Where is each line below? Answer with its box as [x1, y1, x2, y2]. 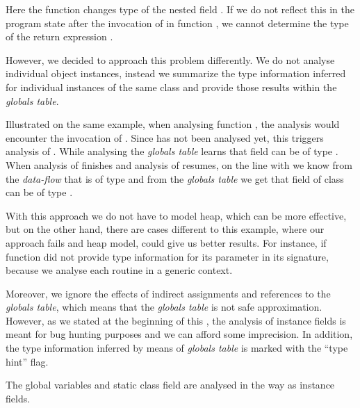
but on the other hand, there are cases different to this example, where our [6, 222, 325, 236]
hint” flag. [6, 354, 49, 368]
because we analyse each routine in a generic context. [6, 263, 233, 277]
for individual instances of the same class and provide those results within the [6, 79, 337, 94]
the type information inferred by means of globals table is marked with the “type [6, 341, 348, 355]
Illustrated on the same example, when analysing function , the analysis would [6, 117, 340, 131]
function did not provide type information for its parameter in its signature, [6, 249, 329, 263]
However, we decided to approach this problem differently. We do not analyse [6, 52, 335, 67]
